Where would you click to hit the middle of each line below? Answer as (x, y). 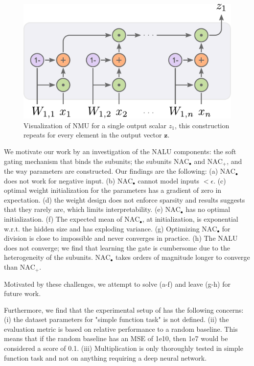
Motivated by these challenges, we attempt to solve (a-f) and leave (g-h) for (117, 284)
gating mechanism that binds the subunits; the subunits (88, 161)
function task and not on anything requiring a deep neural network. (105, 357)
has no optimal (208, 209)
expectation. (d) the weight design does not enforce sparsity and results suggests (125, 199)
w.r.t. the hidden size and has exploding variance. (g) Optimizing (102, 228)
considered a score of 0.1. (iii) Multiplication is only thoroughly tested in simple (124, 348)
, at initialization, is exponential (190, 219)
